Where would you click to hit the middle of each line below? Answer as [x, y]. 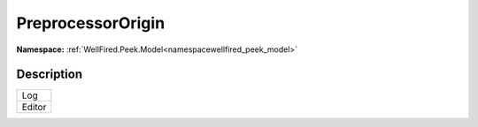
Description [50, 75]
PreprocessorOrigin [91, 23]
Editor [34, 108]
